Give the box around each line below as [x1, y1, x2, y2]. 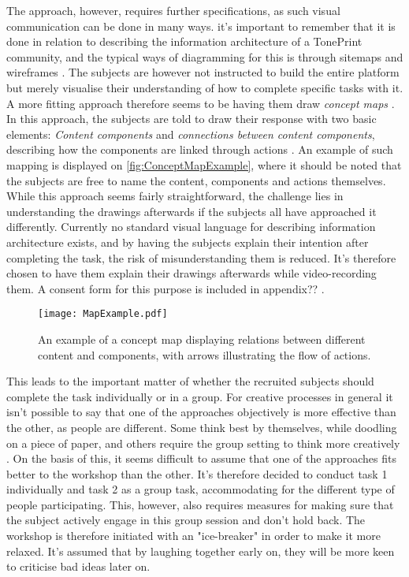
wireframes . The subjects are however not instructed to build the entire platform [6, 64, 400, 80]
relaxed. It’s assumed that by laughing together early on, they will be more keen [6, 542, 395, 559]
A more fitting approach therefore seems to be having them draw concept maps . [6, 95, 395, 111]
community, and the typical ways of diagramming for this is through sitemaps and [6, 48, 403, 65]
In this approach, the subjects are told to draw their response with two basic [6, 110, 377, 127]
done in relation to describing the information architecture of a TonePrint [6, 33, 363, 50]
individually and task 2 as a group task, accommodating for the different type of [6, 481, 395, 497]
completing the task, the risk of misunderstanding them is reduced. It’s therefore [6, 249, 396, 266]
